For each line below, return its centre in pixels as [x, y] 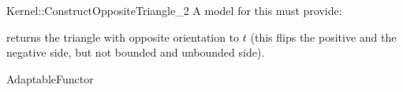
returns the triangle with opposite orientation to [123, 37]
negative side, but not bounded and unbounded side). [136, 52]
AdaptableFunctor [50, 78]
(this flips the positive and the [323, 37]
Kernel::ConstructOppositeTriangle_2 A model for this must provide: [174, 10]
